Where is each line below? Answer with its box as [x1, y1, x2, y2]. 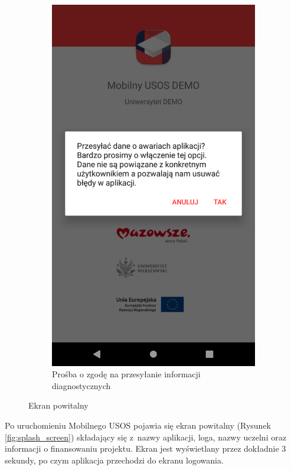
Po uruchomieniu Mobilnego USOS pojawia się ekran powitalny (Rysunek [5, 419, 272, 431]
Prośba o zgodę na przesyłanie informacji [52, 368, 201, 380]
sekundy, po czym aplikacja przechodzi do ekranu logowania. [5, 453, 224, 466]
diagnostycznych [52, 379, 111, 391]
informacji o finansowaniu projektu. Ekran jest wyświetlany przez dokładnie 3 [5, 442, 286, 455]
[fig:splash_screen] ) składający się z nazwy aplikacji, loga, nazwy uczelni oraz [5, 430, 286, 443]
